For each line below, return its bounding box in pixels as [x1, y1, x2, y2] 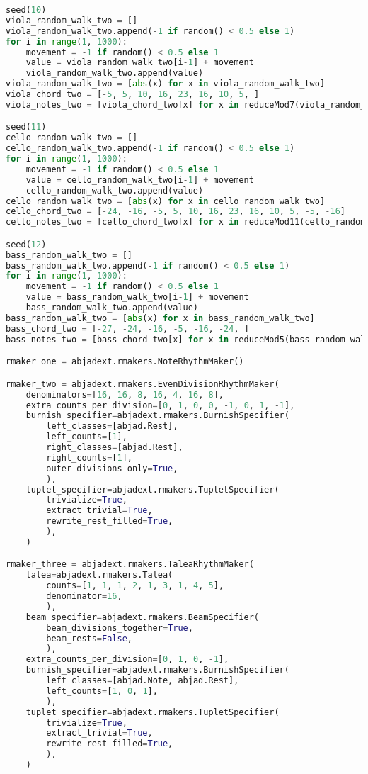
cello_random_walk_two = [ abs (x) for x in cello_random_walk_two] [6, 196, 326, 206]
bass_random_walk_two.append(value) [25, 303, 199, 313]
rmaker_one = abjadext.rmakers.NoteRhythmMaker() [6, 357, 244, 367]
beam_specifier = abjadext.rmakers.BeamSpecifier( [25, 612, 259, 622]
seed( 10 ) [6, 5, 47, 15]
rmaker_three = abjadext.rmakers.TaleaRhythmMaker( [6, 559, 254, 570]
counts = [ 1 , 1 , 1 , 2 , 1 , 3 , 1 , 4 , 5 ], [46, 580, 224, 591]
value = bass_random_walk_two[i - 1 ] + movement [25, 292, 249, 303]
